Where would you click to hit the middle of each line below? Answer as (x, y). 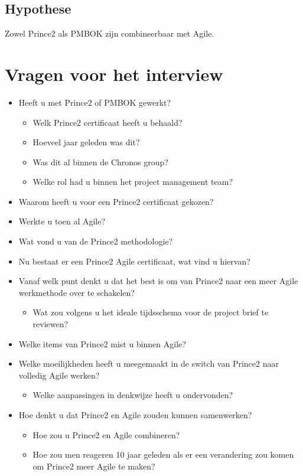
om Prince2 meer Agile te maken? (94, 466)
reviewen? (50, 324)
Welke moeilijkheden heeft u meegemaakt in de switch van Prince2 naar (149, 363)
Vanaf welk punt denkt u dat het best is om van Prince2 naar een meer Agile (158, 281)
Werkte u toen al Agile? (62, 221)
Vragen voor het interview (114, 74)
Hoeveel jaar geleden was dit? (86, 142)
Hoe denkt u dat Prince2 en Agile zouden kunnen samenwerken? (135, 415)
